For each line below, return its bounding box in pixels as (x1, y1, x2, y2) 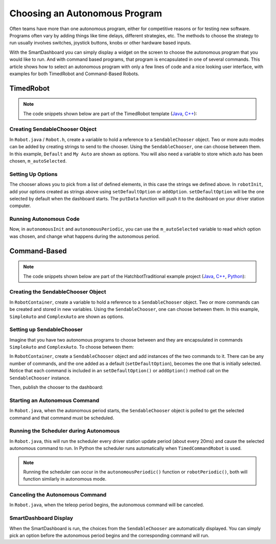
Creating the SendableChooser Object (9, 288, 106, 296)
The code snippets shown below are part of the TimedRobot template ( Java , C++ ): (23, 110, 197, 117)
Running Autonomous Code (9, 215, 80, 222)
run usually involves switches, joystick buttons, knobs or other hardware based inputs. (9, 40, 192, 46)
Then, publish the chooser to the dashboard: (9, 384, 103, 391)
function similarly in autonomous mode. (23, 476, 107, 482)
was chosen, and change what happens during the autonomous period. (9, 233, 160, 239)
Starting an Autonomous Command (9, 397, 100, 404)
